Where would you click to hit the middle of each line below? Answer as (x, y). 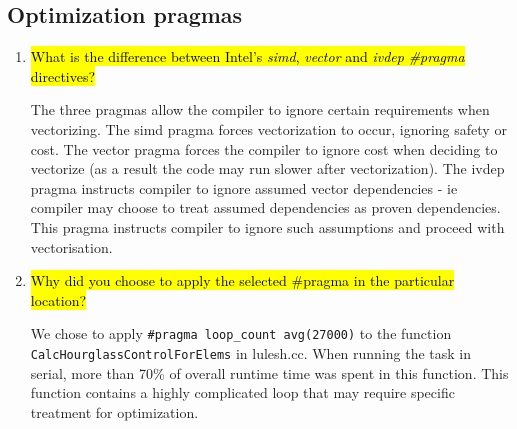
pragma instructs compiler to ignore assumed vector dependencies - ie (244, 187)
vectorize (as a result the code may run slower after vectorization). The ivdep (267, 168)
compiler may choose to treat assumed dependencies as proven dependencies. (265, 207)
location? (58, 299)
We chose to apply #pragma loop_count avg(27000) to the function (241, 333)
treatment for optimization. (114, 411)
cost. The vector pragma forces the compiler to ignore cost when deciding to (264, 148)
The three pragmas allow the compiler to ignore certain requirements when (260, 109)
